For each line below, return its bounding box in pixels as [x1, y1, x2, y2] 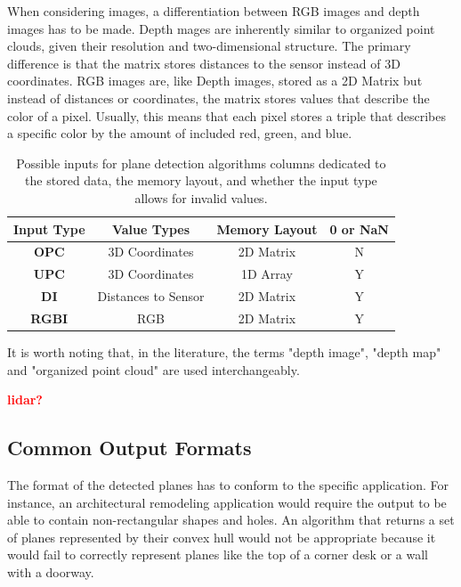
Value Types [111, 219, 190, 238]
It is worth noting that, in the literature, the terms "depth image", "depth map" [7, 343, 441, 361]
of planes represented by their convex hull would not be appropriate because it [7, 527, 436, 546]
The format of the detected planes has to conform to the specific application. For [7, 475, 449, 493]
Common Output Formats [7, 434, 252, 461]
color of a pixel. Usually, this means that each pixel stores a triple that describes [7, 106, 447, 125]
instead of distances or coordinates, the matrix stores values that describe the [7, 88, 430, 107]
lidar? [7, 390, 43, 409]
